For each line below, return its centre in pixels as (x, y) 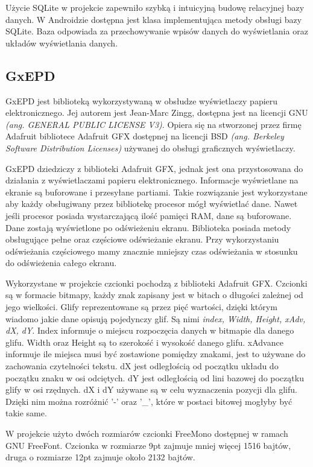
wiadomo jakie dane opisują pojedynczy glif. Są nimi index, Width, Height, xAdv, (156, 318)
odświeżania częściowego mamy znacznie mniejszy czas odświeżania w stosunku (152, 251)
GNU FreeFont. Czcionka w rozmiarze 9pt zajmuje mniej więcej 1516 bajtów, (148, 445)
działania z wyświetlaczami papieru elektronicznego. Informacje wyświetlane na (152, 180)
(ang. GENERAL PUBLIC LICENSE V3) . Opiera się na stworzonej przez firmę (153, 124)
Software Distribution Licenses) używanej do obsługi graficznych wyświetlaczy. (150, 148)
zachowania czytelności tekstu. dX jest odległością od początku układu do (142, 366)
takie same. (26, 413)
